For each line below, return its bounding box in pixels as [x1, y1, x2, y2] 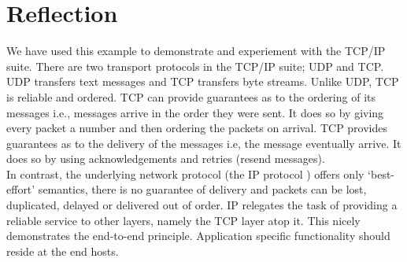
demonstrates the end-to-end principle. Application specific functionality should [6, 227, 390, 244]
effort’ [6, 181, 35, 197]
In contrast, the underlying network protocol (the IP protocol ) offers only [6, 165, 364, 182]
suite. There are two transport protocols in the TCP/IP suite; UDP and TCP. [6, 57, 384, 74]
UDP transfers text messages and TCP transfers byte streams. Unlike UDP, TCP [6, 73, 399, 90]
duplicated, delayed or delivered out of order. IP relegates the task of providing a [6, 197, 398, 213]
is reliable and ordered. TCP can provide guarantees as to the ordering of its [6, 88, 376, 105]
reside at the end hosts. [6, 242, 119, 259]
